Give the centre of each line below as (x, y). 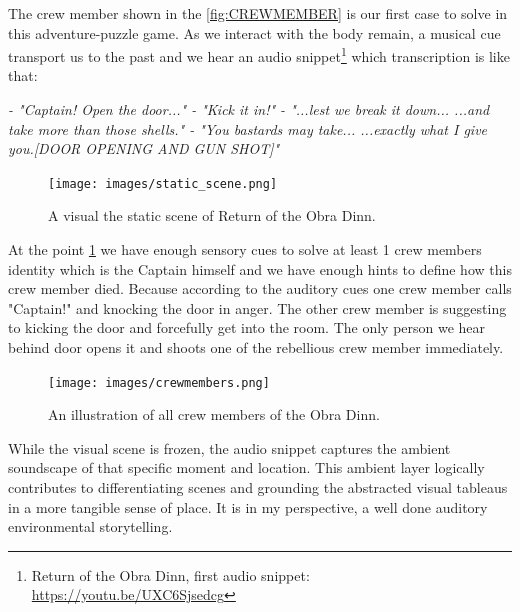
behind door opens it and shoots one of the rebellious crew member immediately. (256, 347)
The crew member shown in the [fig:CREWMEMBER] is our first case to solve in (258, 13)
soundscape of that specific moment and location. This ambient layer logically (246, 467)
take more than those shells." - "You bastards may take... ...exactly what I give (248, 128)
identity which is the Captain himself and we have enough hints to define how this (260, 268)
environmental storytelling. (90, 526)
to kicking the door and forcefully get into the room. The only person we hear (247, 327)
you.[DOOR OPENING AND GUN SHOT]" (144, 148)
